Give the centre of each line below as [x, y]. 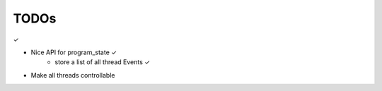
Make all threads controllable [73, 75]
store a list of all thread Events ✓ [103, 62]
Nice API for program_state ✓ [74, 52]
